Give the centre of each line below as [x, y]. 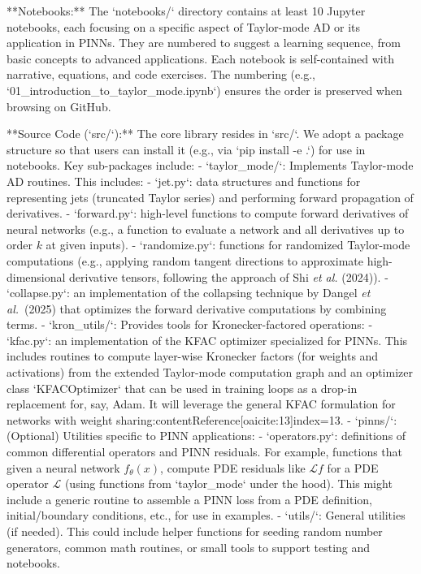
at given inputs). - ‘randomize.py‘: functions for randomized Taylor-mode [228, 245]
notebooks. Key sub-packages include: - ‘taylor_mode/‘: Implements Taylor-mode [210, 165]
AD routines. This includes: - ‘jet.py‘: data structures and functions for [184, 181]
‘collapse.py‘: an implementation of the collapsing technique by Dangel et [189, 293]
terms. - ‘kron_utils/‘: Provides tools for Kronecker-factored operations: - [190, 324]
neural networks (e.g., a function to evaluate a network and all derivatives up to [206, 229]
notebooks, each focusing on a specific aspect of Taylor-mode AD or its [184, 26]
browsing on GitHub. [59, 106]
